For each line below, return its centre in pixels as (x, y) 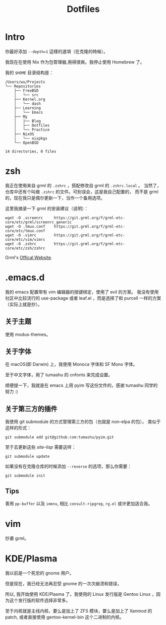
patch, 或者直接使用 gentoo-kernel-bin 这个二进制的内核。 (65, 617)
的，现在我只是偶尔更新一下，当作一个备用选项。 (55, 198)
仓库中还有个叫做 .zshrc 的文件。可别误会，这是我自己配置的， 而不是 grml (82, 192)
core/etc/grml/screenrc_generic (38, 222)
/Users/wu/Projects (25, 82)
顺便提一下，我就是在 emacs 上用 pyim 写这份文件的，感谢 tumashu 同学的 (82, 385)
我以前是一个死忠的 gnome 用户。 (40, 573)
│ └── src (26, 95)
